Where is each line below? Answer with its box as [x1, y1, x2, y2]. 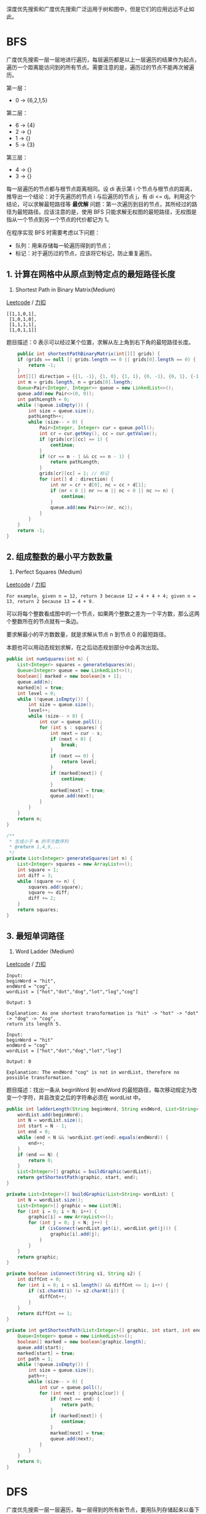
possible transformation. [6, 1074, 72, 1081]
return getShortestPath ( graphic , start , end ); [17, 1174, 139, 1181]
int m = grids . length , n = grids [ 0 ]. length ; [17, 379, 133, 385]
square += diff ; [28, 890, 70, 896]
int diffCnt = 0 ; [17, 1277, 62, 1283]
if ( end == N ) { [17, 1151, 59, 1158]
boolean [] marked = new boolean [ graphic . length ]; [17, 1339, 147, 1345]
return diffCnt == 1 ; [17, 1310, 72, 1317]
